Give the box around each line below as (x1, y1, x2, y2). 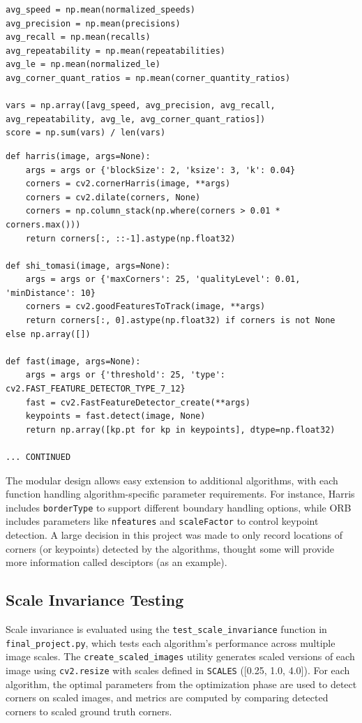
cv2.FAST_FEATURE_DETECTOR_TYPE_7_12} (6, 384, 186, 394)
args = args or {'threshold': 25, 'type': (25, 370, 225, 380)
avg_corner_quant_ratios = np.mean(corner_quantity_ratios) (6, 73, 291, 83)
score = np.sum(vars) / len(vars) (6, 128, 166, 138)
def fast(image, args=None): (6, 356, 141, 366)
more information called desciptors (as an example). (6, 555, 227, 569)
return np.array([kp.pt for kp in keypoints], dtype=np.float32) (25, 424, 335, 435)
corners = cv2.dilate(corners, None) (25, 192, 201, 202)
